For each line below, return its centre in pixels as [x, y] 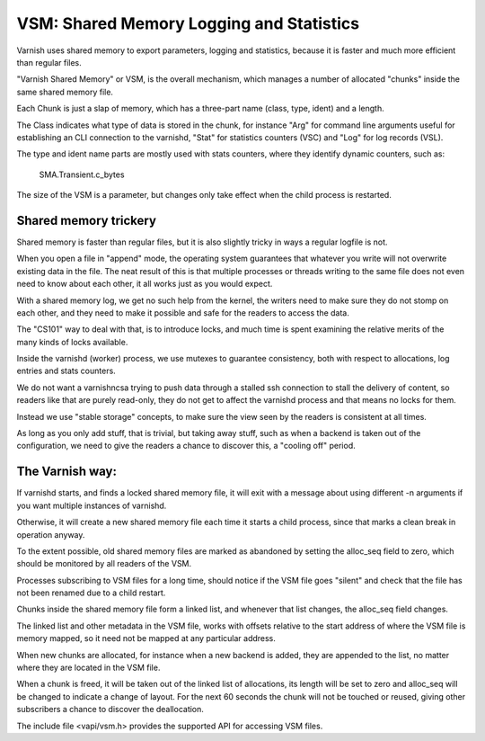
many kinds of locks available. [72, 342]
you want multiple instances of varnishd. [92, 505]
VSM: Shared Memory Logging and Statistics [188, 23]
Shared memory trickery [87, 220]
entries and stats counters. [66, 371]
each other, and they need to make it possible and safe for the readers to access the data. [183, 312]
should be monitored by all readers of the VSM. [104, 564]
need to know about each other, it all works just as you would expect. [145, 284]
